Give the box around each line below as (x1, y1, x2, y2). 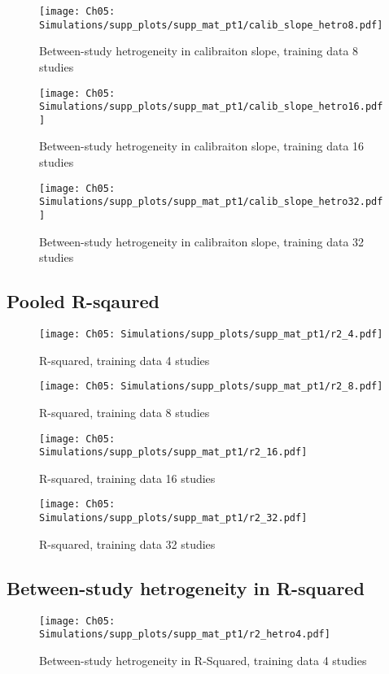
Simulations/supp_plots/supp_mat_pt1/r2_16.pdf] (39, 446, 308, 459)
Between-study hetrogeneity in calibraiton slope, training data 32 (39, 233, 365, 250)
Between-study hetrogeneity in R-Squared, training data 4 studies (39, 651, 367, 668)
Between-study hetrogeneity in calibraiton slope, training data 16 (39, 137, 365, 154)
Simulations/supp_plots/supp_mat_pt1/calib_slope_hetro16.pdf (39, 101, 383, 113)
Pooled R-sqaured (7, 289, 160, 314)
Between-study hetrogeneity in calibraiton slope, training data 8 (39, 42, 359, 59)
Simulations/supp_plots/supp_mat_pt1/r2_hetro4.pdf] (39, 628, 330, 641)
